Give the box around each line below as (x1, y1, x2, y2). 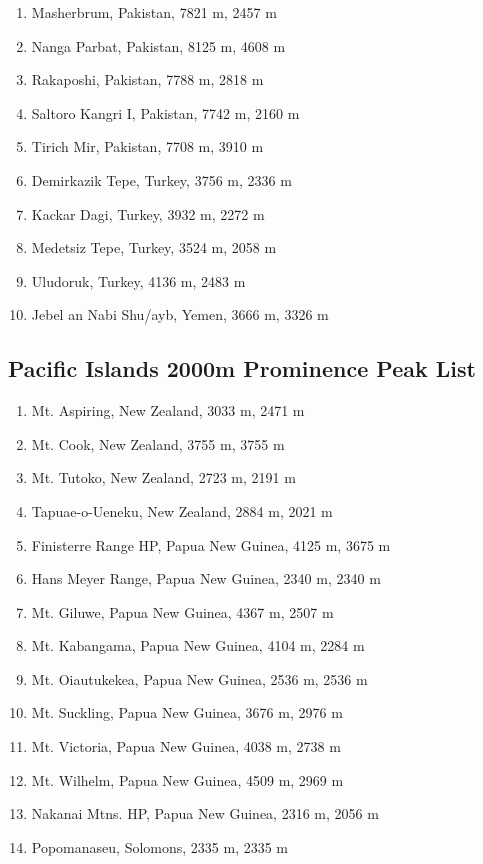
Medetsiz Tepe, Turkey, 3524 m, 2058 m (31, 237, 277, 258)
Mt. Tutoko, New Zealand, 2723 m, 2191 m (31, 467, 296, 488)
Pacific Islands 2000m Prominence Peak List (8, 353, 476, 384)
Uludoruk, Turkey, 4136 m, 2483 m (31, 270, 246, 291)
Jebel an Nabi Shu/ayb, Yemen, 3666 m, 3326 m (31, 304, 329, 325)
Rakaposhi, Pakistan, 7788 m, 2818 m (31, 69, 264, 90)
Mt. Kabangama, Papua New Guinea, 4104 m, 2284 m (31, 635, 365, 656)
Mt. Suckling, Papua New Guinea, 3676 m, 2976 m (31, 702, 343, 723)
